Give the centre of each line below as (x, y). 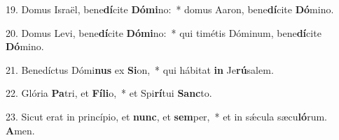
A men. (20, 130)
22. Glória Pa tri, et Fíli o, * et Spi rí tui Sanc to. (109, 93)
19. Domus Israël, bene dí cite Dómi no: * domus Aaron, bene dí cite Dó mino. (170, 9)
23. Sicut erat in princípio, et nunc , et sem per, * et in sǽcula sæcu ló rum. (166, 116)
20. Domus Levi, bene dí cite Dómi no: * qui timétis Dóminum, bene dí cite (164, 32)
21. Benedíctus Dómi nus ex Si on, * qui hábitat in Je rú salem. (140, 69)
